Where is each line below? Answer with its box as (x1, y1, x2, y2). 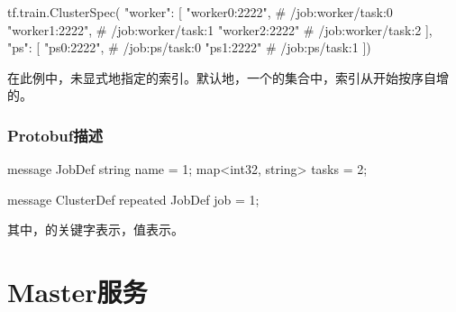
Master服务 (7, 273, 148, 310)
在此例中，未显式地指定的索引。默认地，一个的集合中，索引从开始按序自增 (7, 68, 449, 87)
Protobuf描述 (7, 124, 104, 146)
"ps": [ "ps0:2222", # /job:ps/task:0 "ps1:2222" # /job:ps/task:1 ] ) (7, 38, 371, 57)
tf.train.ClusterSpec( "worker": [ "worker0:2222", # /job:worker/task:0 (7, 3, 393, 21)
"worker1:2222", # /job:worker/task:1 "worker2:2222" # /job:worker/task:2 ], (7, 20, 433, 39)
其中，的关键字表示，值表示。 (7, 220, 184, 239)
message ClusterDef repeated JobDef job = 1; (7, 189, 260, 208)
